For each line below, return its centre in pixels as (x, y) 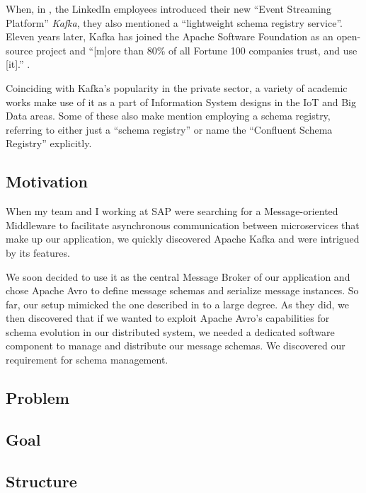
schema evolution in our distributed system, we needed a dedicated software (170, 331)
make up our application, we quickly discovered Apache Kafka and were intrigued (183, 239)
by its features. (38, 252)
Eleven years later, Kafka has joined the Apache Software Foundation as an (170, 36)
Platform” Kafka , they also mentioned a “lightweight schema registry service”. (174, 22)
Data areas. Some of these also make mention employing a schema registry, (168, 116)
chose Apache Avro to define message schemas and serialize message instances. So (182, 290)
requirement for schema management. (87, 360)
